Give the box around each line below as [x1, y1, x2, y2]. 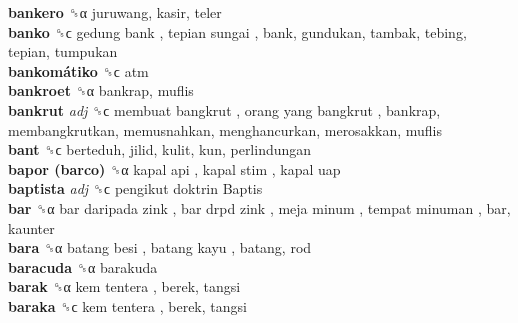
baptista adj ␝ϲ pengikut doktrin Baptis [8, 178, 263, 199]
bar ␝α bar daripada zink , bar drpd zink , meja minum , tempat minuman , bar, [8, 197, 511, 218]
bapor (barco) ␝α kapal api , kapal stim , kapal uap [8, 158, 341, 179]
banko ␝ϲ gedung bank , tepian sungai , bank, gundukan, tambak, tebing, [8, 21, 467, 42]
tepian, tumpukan [8, 41, 118, 62]
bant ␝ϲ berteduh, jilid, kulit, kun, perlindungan [8, 139, 312, 160]
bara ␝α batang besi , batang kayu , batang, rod [8, 237, 312, 258]
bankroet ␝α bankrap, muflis [8, 80, 194, 101]
